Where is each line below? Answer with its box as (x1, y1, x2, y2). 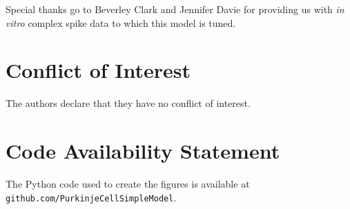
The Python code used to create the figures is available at (6, 177, 250, 191)
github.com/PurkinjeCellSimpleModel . (6, 190, 177, 204)
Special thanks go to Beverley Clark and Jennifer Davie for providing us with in (6, 2, 344, 16)
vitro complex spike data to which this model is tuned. (6, 15, 236, 30)
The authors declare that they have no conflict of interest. (6, 96, 251, 110)
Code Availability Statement (6, 137, 280, 165)
